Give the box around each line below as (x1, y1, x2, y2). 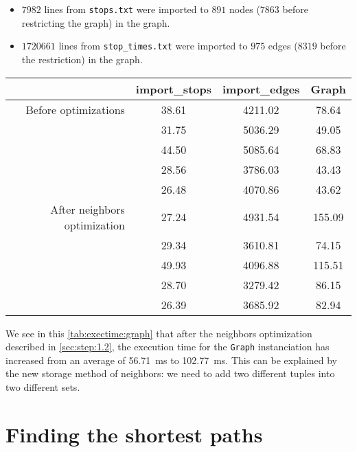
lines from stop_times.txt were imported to (58, 38, 248, 53)
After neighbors (50, 201, 125, 217)
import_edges (222, 80, 300, 97)
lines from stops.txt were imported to (44, 2, 209, 16)
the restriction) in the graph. (21, 52, 143, 66)
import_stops (135, 80, 211, 97)
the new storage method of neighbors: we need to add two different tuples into (5, 366, 335, 381)
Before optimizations (25, 101, 125, 117)
